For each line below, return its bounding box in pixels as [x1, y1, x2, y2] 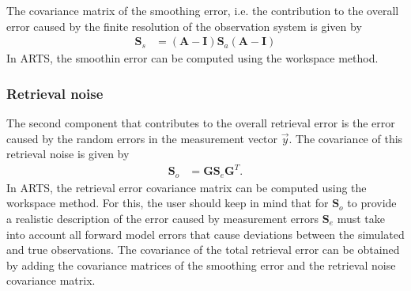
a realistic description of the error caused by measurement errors [6, 210, 319, 226]
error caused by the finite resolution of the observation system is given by [6, 17, 362, 34]
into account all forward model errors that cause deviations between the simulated [6, 225, 405, 242]
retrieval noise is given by [6, 145, 130, 162]
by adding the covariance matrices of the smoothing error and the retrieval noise [6, 256, 396, 273]
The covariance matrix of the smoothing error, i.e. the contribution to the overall [6, 2, 399, 18]
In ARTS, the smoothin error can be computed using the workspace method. [6, 50, 379, 66]
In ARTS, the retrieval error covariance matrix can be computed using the [6, 179, 367, 195]
